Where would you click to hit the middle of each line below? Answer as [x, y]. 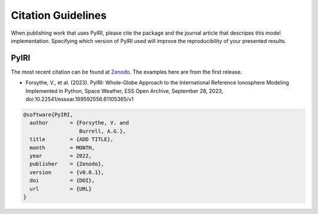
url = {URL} [61, 189]
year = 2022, [61, 156]
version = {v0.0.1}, [67, 172]
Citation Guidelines [59, 15]
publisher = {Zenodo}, [67, 164]
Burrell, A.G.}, [102, 131]
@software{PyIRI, [48, 115]
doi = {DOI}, [62, 180]
